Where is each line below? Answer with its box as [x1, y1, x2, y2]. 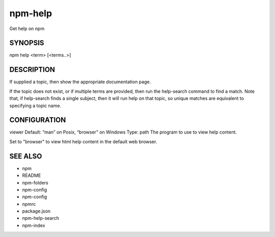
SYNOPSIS [9, 39, 44, 47]
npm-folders [22, 179, 48, 186]
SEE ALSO [9, 152, 42, 161]
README [22, 172, 41, 178]
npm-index [22, 222, 45, 228]
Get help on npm [9, 25, 45, 32]
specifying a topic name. [9, 102, 61, 109]
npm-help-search [22, 215, 60, 221]
